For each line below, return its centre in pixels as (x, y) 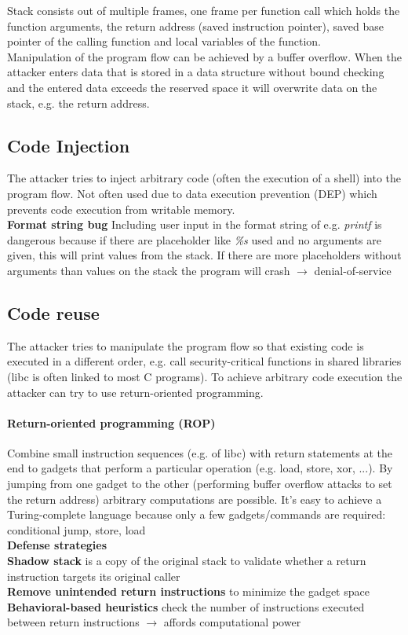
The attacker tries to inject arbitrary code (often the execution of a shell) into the (204, 178)
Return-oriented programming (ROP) (111, 422)
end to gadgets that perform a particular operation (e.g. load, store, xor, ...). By (200, 468)
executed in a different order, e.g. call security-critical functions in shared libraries (204, 361)
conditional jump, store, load (76, 529)
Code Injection (69, 145)
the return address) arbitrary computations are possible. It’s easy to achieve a (195, 499)
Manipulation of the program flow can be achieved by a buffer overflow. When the (205, 56)
